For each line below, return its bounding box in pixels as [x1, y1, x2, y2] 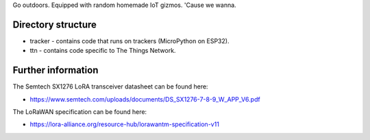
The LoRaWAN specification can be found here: [12, 107, 147, 116]
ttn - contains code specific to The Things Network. [29, 47, 176, 55]
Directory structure [12, 19, 97, 30]
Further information [12, 65, 99, 76]
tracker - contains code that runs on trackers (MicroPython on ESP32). [29, 36, 230, 45]
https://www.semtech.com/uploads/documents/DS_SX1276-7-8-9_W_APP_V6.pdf [29, 95, 260, 103]
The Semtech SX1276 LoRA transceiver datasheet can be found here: [12, 82, 208, 91]
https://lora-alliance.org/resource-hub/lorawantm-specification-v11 [29, 120, 219, 128]
